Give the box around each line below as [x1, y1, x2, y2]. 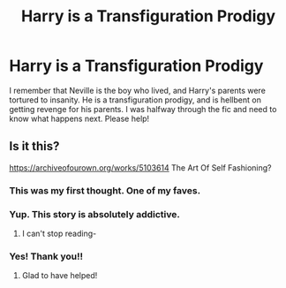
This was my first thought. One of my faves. [9, 184, 201, 196]
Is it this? [9, 139, 60, 154]
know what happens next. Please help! [9, 113, 150, 124]
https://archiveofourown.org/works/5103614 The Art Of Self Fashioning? [9, 162, 272, 173]
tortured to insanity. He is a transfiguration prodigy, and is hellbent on [9, 95, 262, 105]
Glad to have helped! [21, 270, 98, 281]
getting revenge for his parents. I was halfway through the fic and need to [9, 103, 277, 114]
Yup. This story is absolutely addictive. [9, 208, 181, 220]
